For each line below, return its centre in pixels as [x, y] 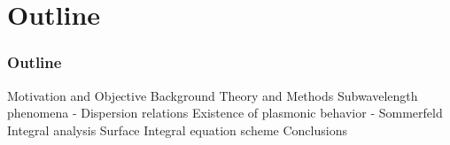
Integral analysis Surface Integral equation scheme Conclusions [177, 130]
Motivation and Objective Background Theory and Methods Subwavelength [213, 95]
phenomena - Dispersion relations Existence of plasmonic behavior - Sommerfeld [225, 113]
